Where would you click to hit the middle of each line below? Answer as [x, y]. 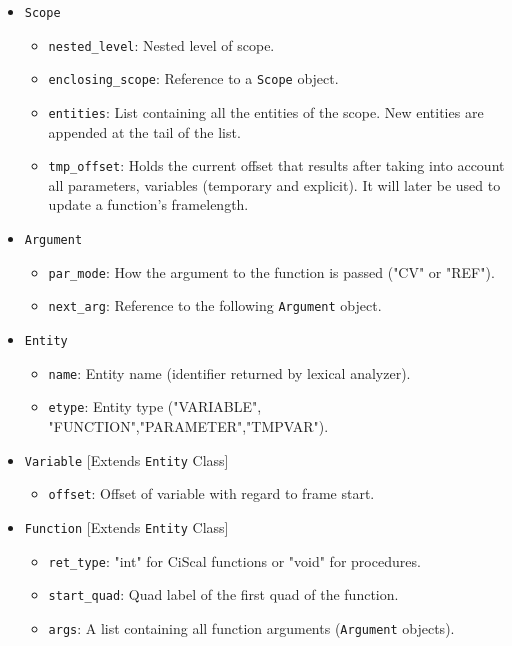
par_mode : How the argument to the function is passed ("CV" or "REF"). [271, 271]
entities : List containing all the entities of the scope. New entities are [266, 111]
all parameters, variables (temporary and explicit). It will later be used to [274, 184]
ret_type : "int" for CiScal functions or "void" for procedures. [234, 560]
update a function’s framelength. [148, 204]
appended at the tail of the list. [144, 131]
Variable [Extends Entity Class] [126, 459]
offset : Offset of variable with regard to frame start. [211, 493]
